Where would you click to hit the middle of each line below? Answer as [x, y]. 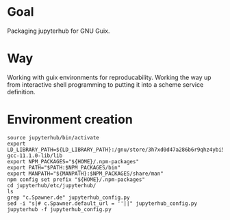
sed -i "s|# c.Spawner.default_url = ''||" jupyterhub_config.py [102, 203]
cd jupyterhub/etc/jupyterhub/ [52, 185]
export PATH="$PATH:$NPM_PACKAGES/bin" [64, 167]
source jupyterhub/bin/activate [53, 137]
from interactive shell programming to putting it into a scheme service [105, 84]
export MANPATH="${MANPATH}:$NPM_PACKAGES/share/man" [86, 174]
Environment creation [70, 120]
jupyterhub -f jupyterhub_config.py [59, 209]
